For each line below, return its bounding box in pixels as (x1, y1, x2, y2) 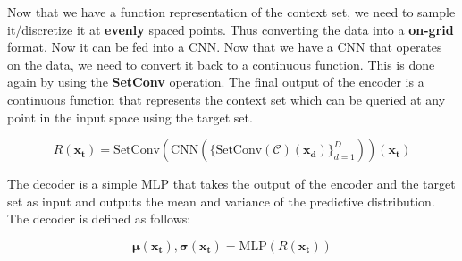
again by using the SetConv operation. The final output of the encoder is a (7, 72, 424, 91)
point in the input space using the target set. (7, 107, 253, 126)
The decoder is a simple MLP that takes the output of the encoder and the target (7, 174, 456, 193)
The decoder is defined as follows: (7, 209, 191, 228)
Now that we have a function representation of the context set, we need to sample (7, 3, 456, 21)
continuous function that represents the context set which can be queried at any (7, 89, 446, 108)
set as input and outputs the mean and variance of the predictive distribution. (7, 191, 435, 210)
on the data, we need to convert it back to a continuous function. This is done (7, 55, 435, 73)
